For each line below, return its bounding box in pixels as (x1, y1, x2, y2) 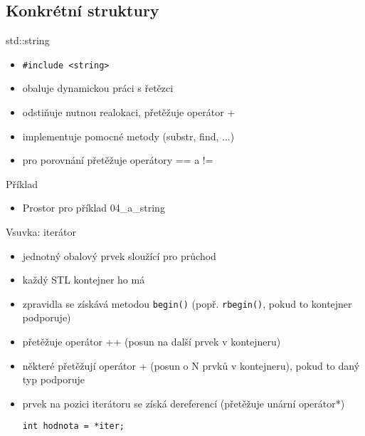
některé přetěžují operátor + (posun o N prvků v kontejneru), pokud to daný (22, 358, 360, 373)
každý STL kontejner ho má (22, 272, 145, 287)
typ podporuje (22, 372, 85, 387)
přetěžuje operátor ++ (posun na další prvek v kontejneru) (22, 334, 281, 349)
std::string (6, 33, 50, 48)
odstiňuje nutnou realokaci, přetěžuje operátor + (22, 105, 236, 120)
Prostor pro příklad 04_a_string (22, 200, 165, 215)
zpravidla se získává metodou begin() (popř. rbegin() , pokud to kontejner (22, 296, 352, 311)
